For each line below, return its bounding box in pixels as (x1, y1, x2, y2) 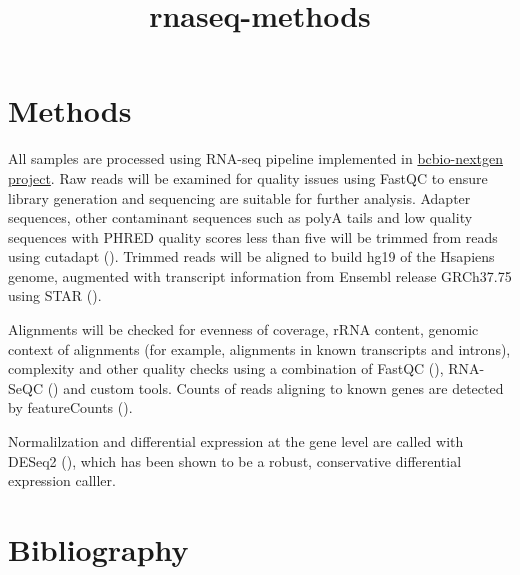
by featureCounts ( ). (8, 397, 133, 418)
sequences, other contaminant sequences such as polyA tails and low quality (8, 207, 473, 228)
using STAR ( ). (8, 285, 102, 306)
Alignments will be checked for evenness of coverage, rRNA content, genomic (8, 319, 479, 340)
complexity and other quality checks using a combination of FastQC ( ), (8, 358, 444, 379)
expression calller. (8, 470, 116, 491)
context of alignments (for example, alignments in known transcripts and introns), (8, 338, 511, 359)
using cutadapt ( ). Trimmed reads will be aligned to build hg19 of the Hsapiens (8, 246, 495, 267)
